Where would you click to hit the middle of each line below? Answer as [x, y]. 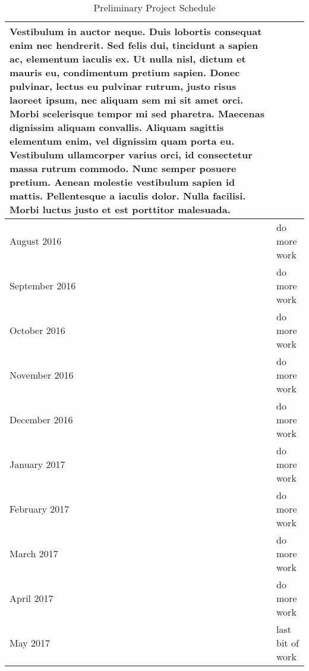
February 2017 [40, 509]
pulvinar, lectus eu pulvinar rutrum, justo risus [123, 86]
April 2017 [31, 598]
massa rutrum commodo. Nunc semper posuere [123, 168]
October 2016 [37, 330]
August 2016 [36, 241]
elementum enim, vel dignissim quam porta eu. [122, 141]
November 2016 [42, 375]
